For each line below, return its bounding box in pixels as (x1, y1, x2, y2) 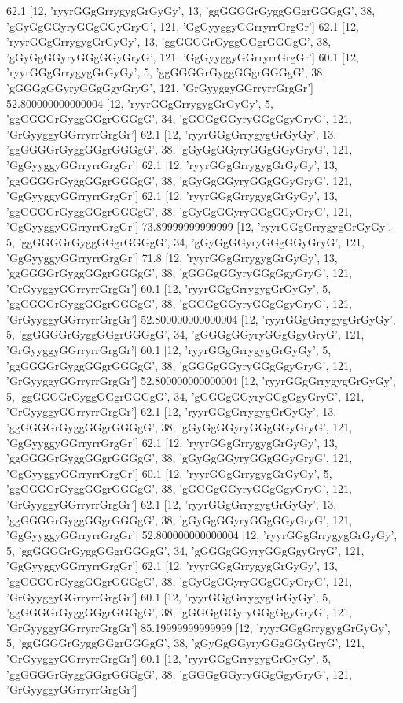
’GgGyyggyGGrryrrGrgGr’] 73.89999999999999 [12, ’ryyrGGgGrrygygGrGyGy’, (6, 218, 392, 235)
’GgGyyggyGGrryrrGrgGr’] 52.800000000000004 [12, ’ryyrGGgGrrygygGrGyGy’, (6, 527, 398, 543)
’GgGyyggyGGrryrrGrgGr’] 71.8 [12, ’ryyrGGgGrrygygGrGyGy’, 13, (6, 249, 338, 265)
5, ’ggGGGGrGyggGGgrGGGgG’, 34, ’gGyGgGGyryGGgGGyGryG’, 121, (6, 233, 365, 250)
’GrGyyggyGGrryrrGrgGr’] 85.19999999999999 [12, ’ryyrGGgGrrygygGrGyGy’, (6, 619, 390, 635)
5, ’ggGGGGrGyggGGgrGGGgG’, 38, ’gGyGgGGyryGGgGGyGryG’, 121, (6, 635, 365, 651)
